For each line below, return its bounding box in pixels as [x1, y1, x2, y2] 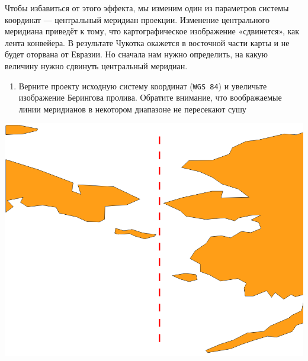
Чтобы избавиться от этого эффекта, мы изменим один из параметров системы [5, 2, 289, 14]
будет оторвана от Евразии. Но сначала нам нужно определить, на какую [5, 48, 268, 60]
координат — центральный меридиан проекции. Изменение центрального [5, 13, 269, 25]
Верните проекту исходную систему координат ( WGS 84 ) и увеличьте [18, 79, 267, 92]
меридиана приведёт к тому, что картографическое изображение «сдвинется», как [5, 25, 300, 37]
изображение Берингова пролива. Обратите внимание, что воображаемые [18, 91, 282, 104]
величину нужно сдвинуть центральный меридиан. [5, 59, 188, 72]
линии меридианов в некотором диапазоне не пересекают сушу [18, 102, 246, 115]
